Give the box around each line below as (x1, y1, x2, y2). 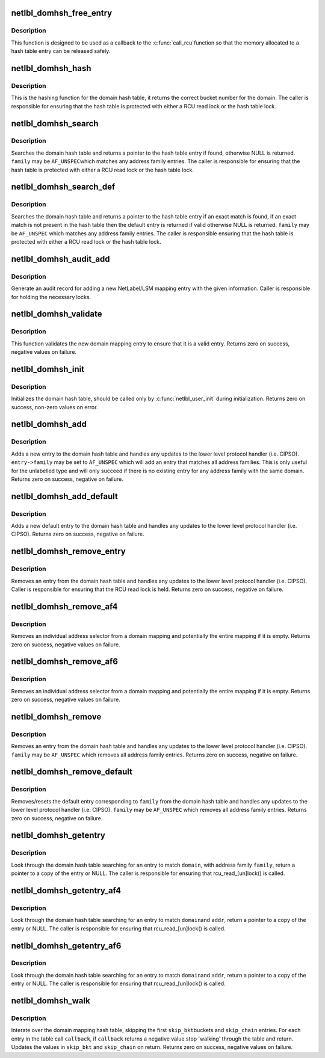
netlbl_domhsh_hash (11, 63, 91, 73)
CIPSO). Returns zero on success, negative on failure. (11, 530, 144, 538)
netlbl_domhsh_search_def (11, 182, 116, 192)
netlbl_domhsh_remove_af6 (11, 657, 119, 667)
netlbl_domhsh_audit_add (11, 253, 111, 264)
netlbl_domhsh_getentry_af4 (11, 885, 122, 896)
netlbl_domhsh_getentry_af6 (11, 941, 122, 951)
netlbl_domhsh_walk (11, 996, 90, 1006)
